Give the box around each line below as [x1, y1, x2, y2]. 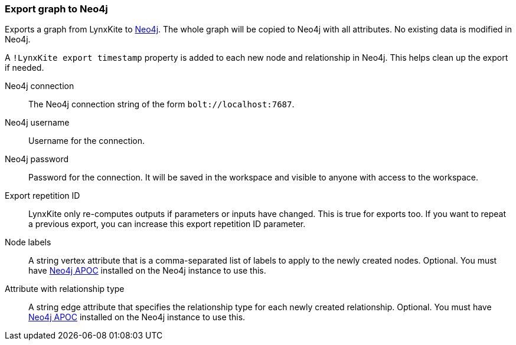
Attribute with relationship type [5, 284, 125, 294]
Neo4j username [5, 117, 70, 128]
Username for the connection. [28, 136, 145, 146]
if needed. [5, 63, 44, 73]
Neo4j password [5, 154, 69, 165]
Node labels [5, 237, 51, 248]
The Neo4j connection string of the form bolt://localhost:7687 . [28, 99, 295, 110]
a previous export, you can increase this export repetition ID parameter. [28, 219, 306, 229]
